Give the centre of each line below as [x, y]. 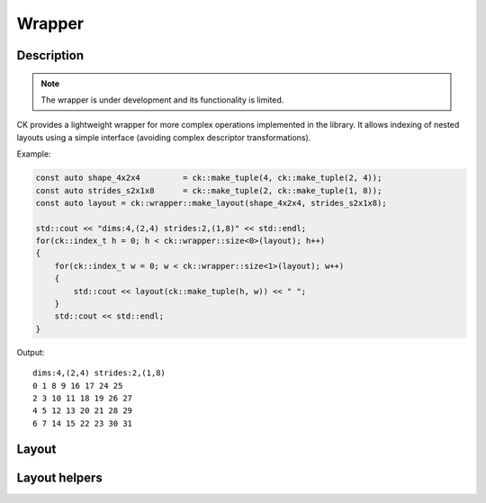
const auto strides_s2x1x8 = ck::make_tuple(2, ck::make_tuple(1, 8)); [209, 190]
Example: [34, 154]
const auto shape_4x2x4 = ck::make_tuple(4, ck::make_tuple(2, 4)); [209, 178]
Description [50, 55]
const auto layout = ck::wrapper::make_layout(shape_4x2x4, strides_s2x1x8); [211, 203]
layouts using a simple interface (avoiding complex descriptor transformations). [164, 137]
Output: [31, 352]
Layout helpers [59, 477]
